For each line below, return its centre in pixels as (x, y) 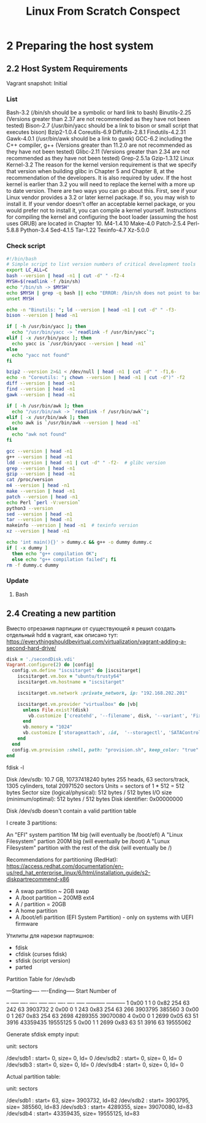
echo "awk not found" (40, 434)
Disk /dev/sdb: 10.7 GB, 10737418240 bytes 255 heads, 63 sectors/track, (98, 779)
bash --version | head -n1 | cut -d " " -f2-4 (66, 276)
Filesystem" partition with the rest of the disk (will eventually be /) (89, 847)
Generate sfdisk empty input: (43, 1034)
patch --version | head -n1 (42, 497)
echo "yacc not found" (41, 355)
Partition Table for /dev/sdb (41, 979)
